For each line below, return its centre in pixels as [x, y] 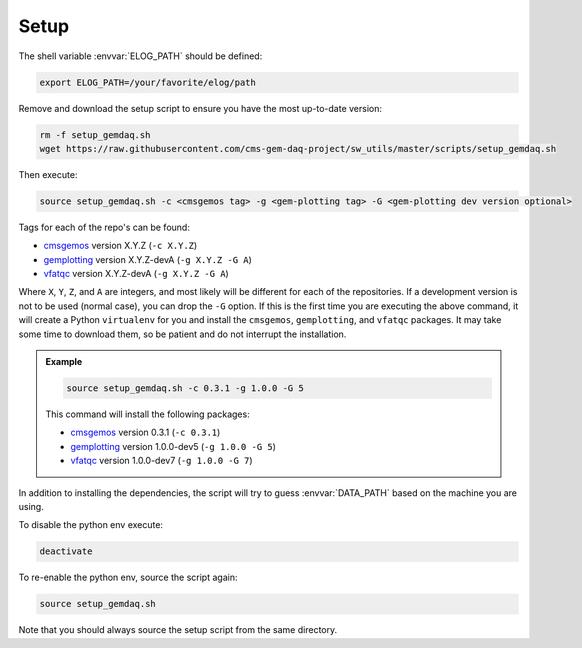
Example [64, 361]
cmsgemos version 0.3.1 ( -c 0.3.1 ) [145, 432]
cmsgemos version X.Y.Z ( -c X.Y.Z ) [120, 246]
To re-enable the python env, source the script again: [128, 577]
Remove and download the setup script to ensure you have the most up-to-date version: [200, 108]
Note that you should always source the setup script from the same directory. [178, 630]
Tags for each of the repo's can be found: [104, 227]
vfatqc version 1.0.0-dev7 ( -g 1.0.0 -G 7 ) [162, 461]
